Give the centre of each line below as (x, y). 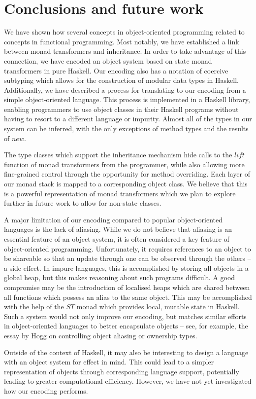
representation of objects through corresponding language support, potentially (122, 371)
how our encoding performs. (46, 390)
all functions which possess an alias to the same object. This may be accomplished (128, 297)
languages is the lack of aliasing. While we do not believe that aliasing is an (118, 229)
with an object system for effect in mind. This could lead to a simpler (109, 362)
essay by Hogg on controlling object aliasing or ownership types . (101, 335)
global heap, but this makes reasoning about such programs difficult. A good (120, 277)
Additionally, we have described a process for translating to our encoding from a (125, 90)
